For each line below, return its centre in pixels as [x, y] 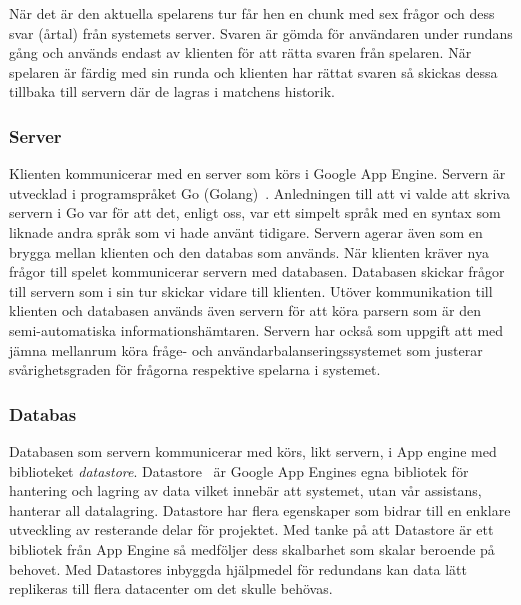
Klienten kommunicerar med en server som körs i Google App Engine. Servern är [257, 173]
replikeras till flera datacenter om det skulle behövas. [171, 588]
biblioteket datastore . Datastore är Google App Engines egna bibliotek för [239, 470]
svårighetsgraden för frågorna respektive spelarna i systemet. [195, 369]
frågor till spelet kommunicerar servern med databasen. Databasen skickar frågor [257, 271]
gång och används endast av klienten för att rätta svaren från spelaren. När [240, 52]
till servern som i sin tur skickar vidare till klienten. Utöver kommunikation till [251, 290]
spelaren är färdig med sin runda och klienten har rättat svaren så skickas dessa [253, 71]
